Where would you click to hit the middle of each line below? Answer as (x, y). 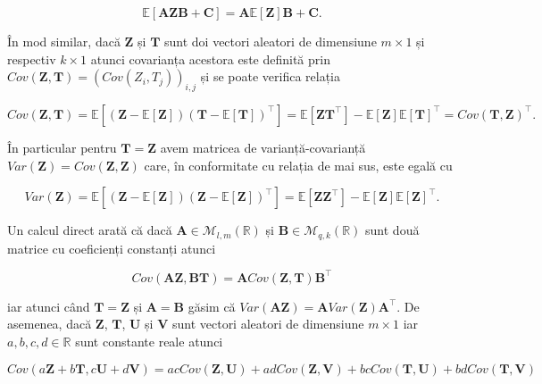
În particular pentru (62, 147)
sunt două (392, 230)
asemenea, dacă (50, 324)
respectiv (32, 58)
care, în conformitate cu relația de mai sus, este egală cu (298, 165)
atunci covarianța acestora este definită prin (210, 58)
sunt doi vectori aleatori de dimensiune (271, 41)
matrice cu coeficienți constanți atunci (112, 248)
